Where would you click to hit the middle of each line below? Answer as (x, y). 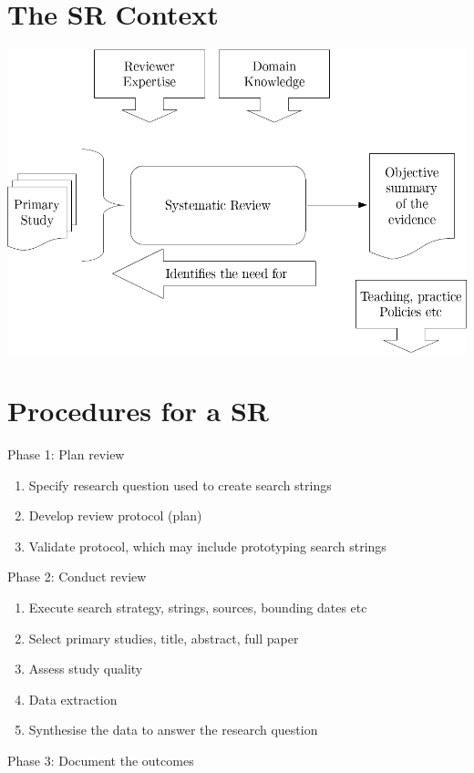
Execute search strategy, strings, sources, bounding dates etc (198, 607)
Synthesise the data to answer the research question (173, 730)
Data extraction (73, 699)
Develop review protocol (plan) (115, 515)
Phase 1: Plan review (66, 453)
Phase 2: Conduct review (77, 577)
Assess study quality (86, 669)
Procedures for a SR (138, 410)
